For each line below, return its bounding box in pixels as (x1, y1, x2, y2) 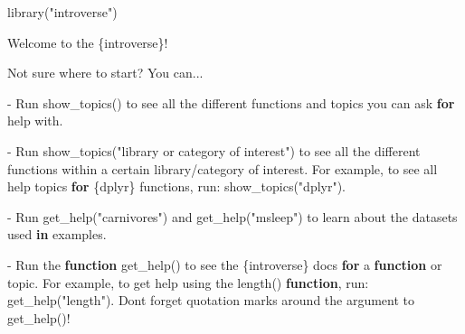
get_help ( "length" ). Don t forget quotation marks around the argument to (7, 291, 415, 310)
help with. (7, 111, 63, 130)
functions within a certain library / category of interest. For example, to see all (7, 159, 438, 178)
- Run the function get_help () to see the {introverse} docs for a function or (7, 255, 442, 274)
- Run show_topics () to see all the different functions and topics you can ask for (7, 93, 455, 112)
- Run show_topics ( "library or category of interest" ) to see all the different (7, 141, 421, 160)
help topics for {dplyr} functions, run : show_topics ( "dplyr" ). (7, 177, 346, 196)
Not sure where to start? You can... (7, 63, 204, 82)
